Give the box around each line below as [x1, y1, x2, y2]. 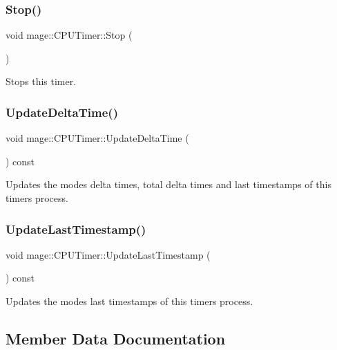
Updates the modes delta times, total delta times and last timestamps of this [6, 177, 331, 192]
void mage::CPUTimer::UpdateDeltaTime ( [6, 131, 189, 145]
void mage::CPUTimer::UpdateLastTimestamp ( [6, 247, 211, 261]
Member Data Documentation [6, 327, 226, 349]
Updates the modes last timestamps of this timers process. [6, 294, 253, 308]
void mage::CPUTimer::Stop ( [6, 28, 133, 42]
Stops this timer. [6, 74, 77, 89]
